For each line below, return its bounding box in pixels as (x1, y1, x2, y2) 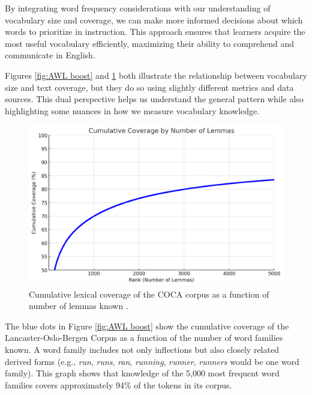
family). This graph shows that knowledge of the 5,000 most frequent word (5, 367, 280, 379)
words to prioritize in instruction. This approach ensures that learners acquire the (5, 25, 305, 38)
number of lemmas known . (29, 299, 128, 312)
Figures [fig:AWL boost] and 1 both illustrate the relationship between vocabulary (5, 69, 307, 81)
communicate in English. (5, 49, 95, 61)
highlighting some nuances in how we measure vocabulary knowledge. (5, 104, 260, 117)
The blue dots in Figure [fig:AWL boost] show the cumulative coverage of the (5, 319, 289, 332)
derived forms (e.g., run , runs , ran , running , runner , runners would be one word (5, 355, 299, 367)
